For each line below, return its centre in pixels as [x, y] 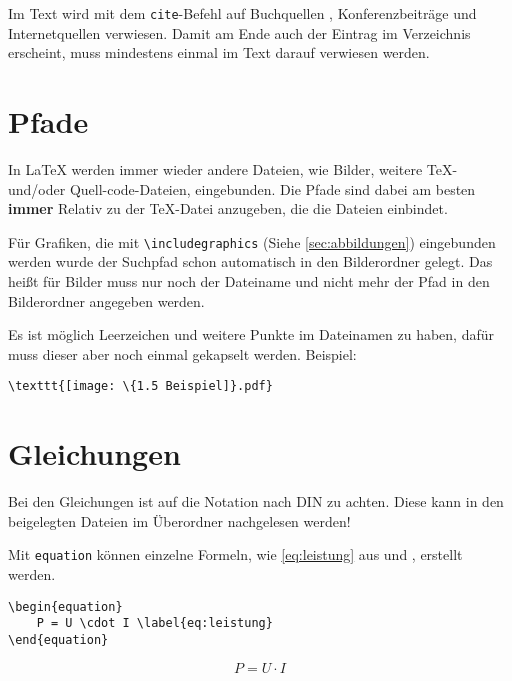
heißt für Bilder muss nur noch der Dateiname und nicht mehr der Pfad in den [249, 281]
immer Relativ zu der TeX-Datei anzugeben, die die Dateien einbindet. [228, 208]
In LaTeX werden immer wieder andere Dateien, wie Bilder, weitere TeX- [233, 168]
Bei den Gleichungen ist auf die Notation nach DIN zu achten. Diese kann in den [256, 501]
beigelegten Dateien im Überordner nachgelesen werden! [179, 520]
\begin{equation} [65, 606]
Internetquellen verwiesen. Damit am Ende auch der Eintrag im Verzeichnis [239, 32]
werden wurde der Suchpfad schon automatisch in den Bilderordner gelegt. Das [250, 261]
